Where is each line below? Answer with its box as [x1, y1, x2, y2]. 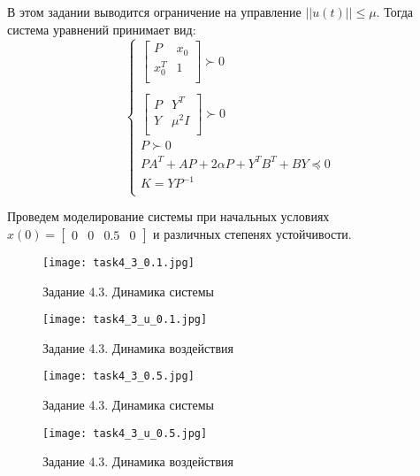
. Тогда [376, 3, 414, 20]
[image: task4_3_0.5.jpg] [42, 370, 195, 383]
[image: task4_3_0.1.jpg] [42, 256, 195, 269]
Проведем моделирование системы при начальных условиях [7, 207, 330, 226]
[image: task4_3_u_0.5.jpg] [42, 426, 208, 440]
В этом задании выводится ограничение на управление [7, 3, 302, 20]
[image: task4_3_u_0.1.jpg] [42, 313, 208, 326]
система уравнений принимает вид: [7, 19, 196, 38]
